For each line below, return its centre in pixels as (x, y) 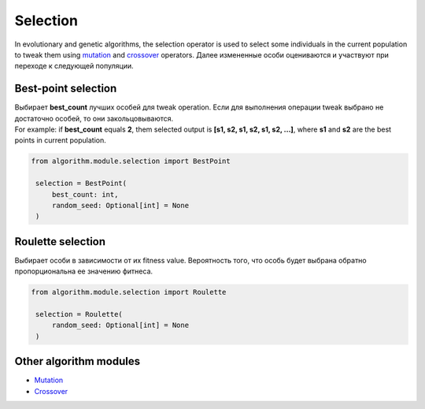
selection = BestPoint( (81, 184)
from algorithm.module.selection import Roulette (129, 292)
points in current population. (60, 140)
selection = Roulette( (79, 314)
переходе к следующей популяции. (74, 66)
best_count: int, (85, 194)
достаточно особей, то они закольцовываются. (94, 118)
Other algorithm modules (78, 361)
